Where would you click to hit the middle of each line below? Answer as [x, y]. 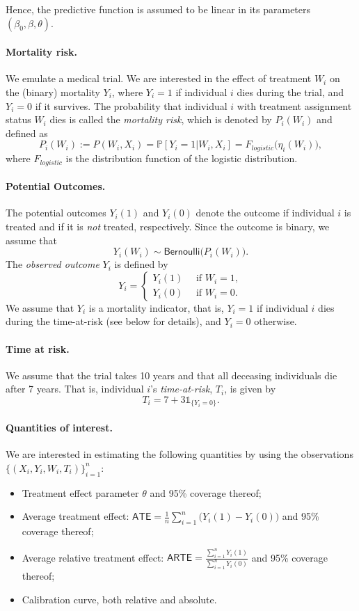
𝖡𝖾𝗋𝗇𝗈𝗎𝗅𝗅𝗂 [182, 252]
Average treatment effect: [75, 516]
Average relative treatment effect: [93, 557]
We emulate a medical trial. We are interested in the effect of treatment [159, 78]
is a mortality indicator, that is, [156, 307]
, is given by [250, 389]
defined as [27, 133]
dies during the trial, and [290, 92]
